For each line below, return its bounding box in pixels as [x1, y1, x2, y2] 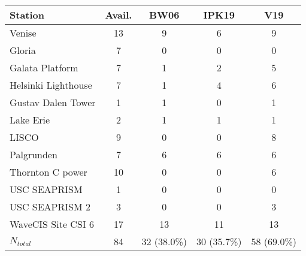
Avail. [105, 8, 132, 22]
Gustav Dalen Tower [10, 95, 96, 109]
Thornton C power [10, 165, 87, 179]
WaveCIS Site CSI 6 [10, 217, 94, 231]
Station [10, 8, 45, 22]
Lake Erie [10, 113, 50, 127]
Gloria [10, 43, 36, 57]
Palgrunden [10, 147, 57, 161]
